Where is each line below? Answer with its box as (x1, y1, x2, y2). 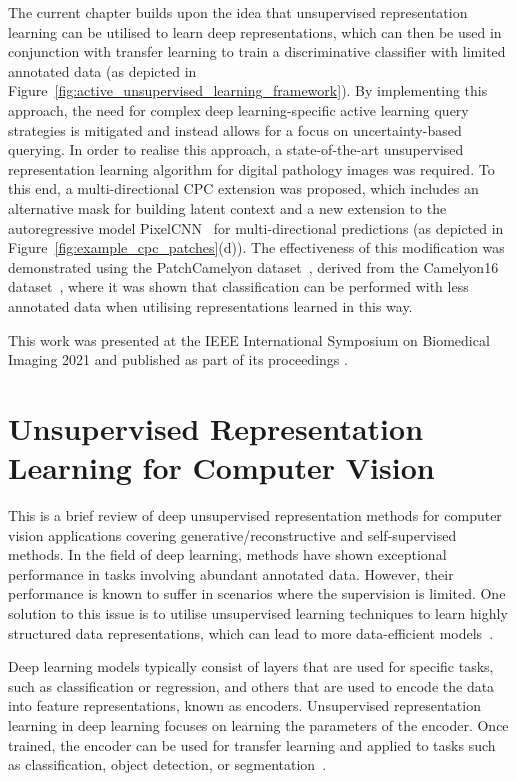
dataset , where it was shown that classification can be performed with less (8, 276, 469, 297)
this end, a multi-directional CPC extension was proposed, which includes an (8, 178, 479, 199)
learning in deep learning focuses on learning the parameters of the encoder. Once (8, 714, 509, 735)
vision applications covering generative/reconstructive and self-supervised (8, 524, 457, 545)
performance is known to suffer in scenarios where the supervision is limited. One (8, 583, 506, 604)
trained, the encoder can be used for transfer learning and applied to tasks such (8, 734, 496, 755)
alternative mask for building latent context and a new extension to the (8, 197, 447, 218)
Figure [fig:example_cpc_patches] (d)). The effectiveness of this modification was (8, 237, 505, 258)
